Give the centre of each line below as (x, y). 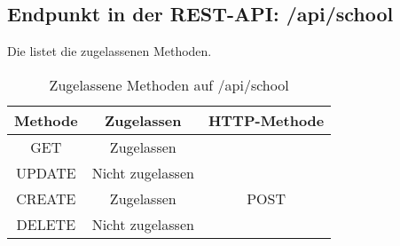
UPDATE (46, 172)
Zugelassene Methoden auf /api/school (169, 84)
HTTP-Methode (266, 120)
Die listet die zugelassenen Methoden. (110, 51)
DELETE (46, 224)
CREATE (46, 198)
